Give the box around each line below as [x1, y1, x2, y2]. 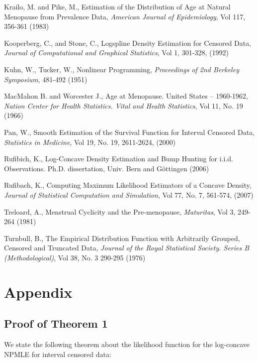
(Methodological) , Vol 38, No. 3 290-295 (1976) [4, 252, 146, 262]
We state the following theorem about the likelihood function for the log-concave [4, 339, 250, 350]
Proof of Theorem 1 [4, 316, 108, 331]
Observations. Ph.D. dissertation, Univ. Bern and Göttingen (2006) [4, 163, 209, 173]
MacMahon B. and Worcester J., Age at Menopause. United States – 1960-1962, [4, 91, 248, 101]
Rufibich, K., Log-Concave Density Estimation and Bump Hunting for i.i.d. [4, 153, 233, 164]
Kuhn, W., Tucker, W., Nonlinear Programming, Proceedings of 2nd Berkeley [4, 64, 239, 74]
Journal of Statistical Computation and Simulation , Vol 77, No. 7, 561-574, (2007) [4, 189, 254, 200]
